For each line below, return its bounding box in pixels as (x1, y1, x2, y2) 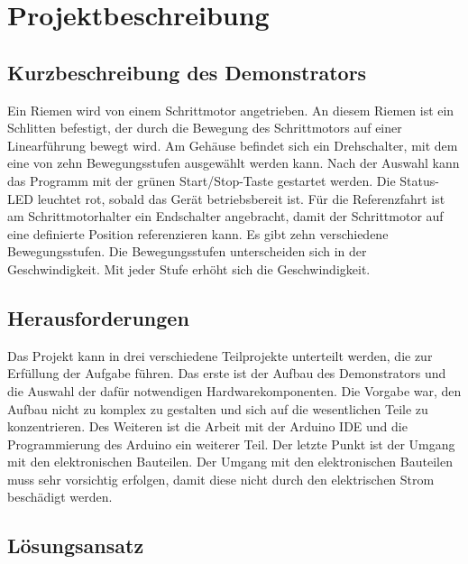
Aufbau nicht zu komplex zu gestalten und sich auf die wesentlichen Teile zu (7, 399, 428, 418)
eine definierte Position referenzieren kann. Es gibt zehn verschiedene (7, 224, 389, 243)
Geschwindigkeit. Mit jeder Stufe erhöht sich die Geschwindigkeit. (7, 259, 371, 278)
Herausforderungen (7, 303, 189, 331)
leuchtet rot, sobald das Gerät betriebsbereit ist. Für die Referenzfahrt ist (37, 189, 445, 208)
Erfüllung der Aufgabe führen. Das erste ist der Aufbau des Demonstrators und (7, 364, 446, 383)
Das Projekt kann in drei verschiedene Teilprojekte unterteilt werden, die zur (7, 346, 433, 365)
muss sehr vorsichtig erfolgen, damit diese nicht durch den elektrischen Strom (7, 469, 435, 488)
